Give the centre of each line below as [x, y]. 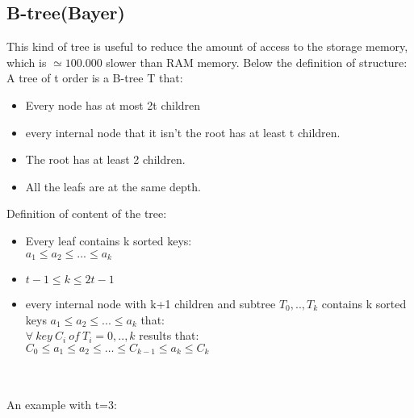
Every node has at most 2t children [113, 104]
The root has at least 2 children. [105, 159]
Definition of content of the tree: [87, 213]
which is [27, 62]
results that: [169, 335]
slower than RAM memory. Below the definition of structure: [257, 62]
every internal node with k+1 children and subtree [151, 303]
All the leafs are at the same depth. [113, 186]
